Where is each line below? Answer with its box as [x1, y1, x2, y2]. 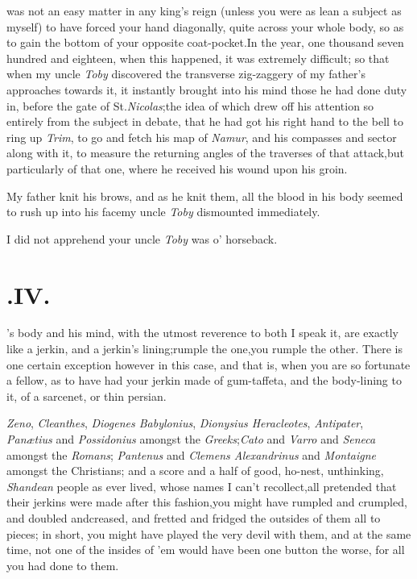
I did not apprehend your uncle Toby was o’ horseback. [6, 230, 278, 247]
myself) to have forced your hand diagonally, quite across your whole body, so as [6, 18, 404, 35]
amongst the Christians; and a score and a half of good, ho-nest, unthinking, [6, 462, 384, 479]
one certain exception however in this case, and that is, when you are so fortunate [6, 356, 411, 373]
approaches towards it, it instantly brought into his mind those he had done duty [6, 81, 407, 98]
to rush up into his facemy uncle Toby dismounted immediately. [6, 203, 320, 220]
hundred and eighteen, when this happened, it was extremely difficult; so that [6, 49, 390, 66]
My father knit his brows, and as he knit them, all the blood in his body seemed [6, 187, 403, 204]
